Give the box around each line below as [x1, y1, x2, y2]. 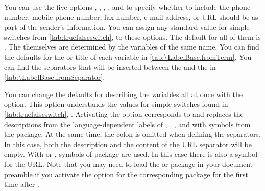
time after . [4, 179, 39, 189]
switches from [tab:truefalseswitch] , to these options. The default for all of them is [4, 31, 261, 42]
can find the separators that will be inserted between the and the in [4, 61, 216, 72]
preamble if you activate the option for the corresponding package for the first [4, 169, 248, 179]
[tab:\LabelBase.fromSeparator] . [4, 71, 105, 82]
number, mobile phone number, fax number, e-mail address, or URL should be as [4, 11, 258, 22]
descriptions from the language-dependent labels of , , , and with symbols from [4, 118, 251, 129]
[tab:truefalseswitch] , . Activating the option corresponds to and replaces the [4, 108, 244, 119]
